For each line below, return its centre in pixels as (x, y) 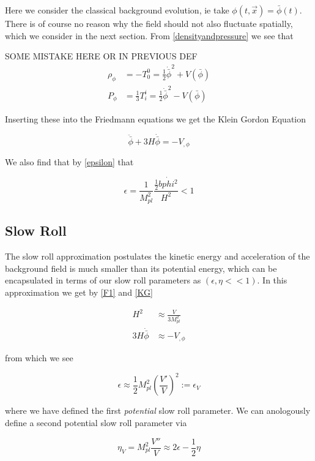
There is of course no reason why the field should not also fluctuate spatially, (149, 23)
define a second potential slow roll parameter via (96, 422)
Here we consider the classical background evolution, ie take (117, 10)
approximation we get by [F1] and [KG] (79, 292)
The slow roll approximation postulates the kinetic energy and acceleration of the (157, 256)
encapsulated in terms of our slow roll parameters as (103, 280)
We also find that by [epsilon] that (69, 162)
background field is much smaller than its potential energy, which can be (141, 268)
